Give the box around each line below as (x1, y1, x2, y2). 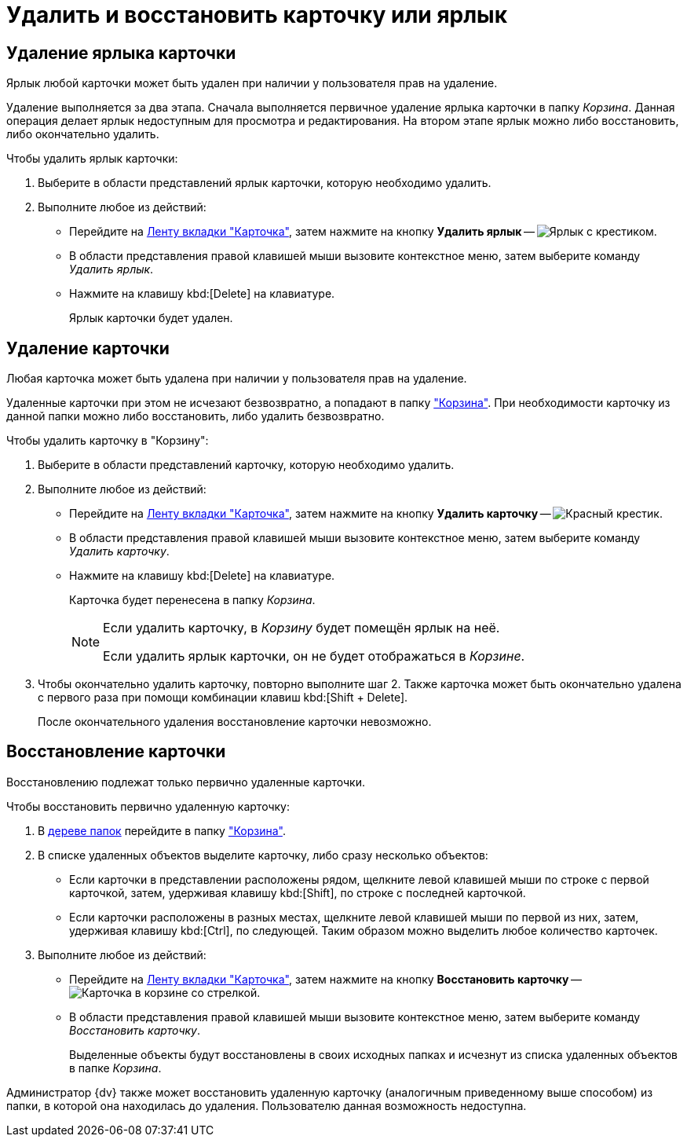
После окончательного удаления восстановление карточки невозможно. (38, 715, 432, 729)
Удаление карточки (6, 338, 170, 358)
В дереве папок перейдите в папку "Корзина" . (38, 823, 286, 837)
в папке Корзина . (69, 1061, 162, 1075)
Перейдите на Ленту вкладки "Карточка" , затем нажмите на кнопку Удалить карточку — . (69, 507, 663, 521)
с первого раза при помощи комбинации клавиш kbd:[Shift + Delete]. (38, 691, 408, 705)
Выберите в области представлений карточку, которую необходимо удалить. (38, 458, 455, 472)
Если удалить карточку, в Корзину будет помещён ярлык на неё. (103, 620, 500, 636)
